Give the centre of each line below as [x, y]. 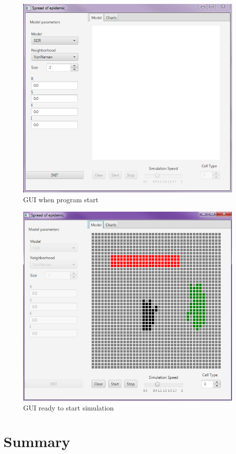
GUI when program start [61, 200]
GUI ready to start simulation [68, 407]
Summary [37, 441]
